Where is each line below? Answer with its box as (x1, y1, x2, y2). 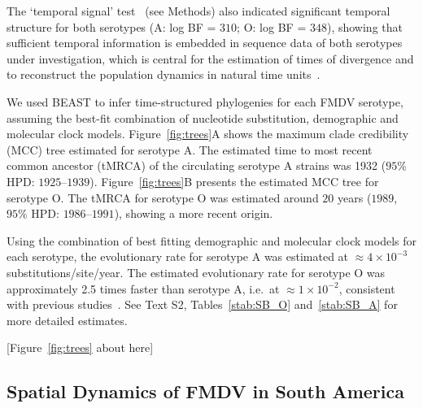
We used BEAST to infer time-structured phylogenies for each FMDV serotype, (7, 93, 403, 110)
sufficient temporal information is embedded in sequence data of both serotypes (7, 34, 403, 51)
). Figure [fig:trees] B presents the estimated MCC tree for (89, 172, 379, 189)
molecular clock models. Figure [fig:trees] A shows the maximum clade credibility (7, 125, 409, 142)
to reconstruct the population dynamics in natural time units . (7, 66, 321, 83)
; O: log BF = (237, 18, 307, 35)
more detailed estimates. (7, 311, 128, 328)
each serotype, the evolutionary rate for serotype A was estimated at (7, 248, 349, 265)
